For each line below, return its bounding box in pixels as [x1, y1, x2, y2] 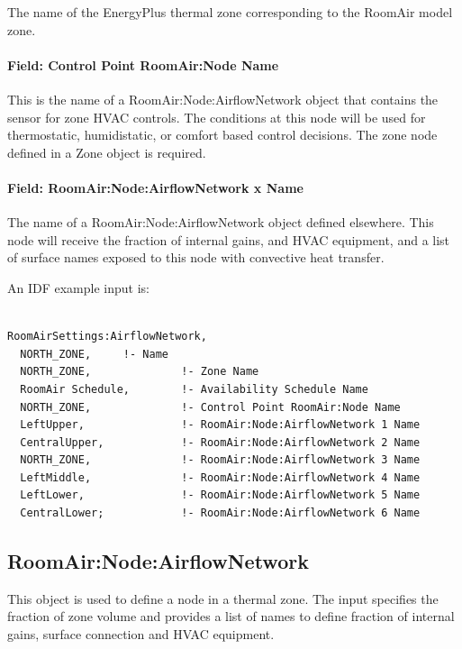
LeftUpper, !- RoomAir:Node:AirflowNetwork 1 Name [20, 418, 421, 432]
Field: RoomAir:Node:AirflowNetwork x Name [7, 178, 303, 197]
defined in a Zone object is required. [7, 142, 206, 161]
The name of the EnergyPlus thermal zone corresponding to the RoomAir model [7, 3, 453, 21]
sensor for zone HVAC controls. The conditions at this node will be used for [7, 107, 426, 126]
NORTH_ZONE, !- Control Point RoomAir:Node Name [20, 400, 401, 414]
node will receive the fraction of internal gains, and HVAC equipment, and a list [7, 230, 450, 249]
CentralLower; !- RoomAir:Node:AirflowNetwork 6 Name [20, 507, 421, 520]
